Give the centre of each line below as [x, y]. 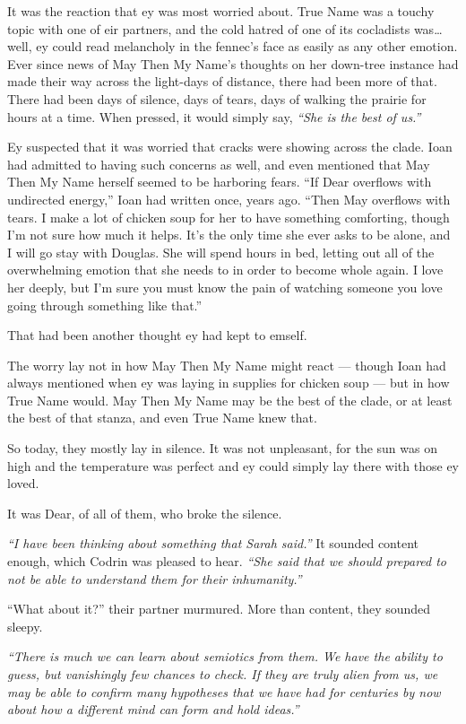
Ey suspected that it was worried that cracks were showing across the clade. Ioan [230, 147]
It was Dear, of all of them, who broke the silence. [145, 513]
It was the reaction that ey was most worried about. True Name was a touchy [221, 11]
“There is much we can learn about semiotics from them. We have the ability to [225, 656]
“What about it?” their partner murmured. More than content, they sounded [219, 609]
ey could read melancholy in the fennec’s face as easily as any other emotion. [247, 46]
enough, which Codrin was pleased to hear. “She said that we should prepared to [227, 561]
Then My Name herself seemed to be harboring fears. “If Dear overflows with [220, 182]
